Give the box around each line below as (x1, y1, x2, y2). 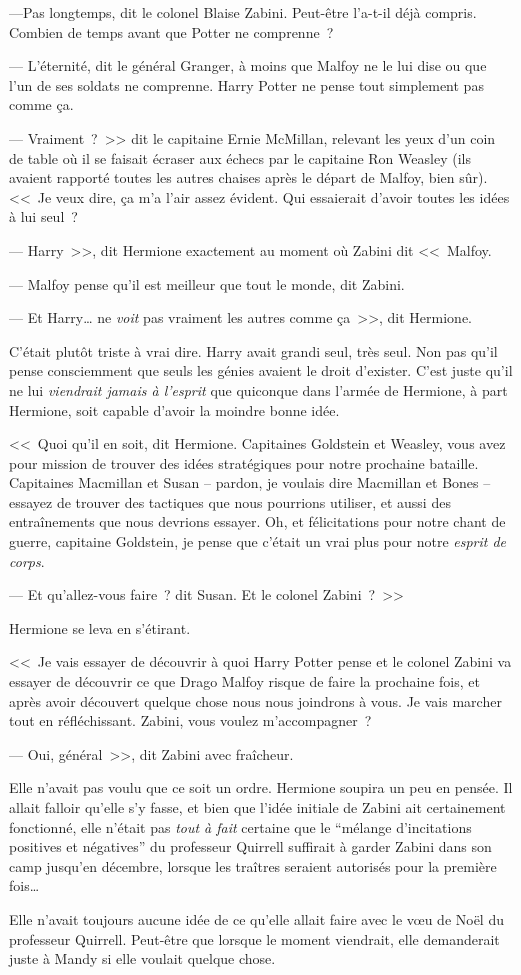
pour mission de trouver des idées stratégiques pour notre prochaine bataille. (9, 452, 479, 473)
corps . (9, 550, 45, 571)
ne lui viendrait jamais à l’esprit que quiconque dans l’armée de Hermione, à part (9, 379, 508, 400)
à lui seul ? (9, 206, 78, 227)
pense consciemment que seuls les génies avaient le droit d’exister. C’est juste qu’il (9, 360, 513, 381)
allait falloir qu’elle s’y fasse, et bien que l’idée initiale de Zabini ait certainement (9, 797, 506, 817)
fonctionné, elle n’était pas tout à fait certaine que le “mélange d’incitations (9, 816, 472, 837)
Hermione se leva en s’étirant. (9, 617, 191, 638)
